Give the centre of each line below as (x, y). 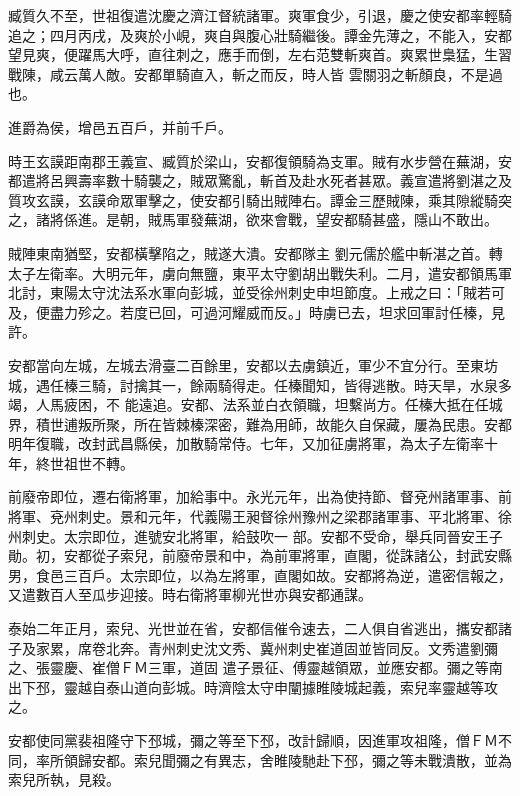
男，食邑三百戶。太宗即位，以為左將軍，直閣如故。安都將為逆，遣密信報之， (260, 574)
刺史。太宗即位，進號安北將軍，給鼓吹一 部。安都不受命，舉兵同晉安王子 (262, 535)
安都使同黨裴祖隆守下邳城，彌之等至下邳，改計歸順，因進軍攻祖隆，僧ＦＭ (253, 740)
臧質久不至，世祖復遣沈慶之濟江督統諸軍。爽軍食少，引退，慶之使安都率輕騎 (260, 15)
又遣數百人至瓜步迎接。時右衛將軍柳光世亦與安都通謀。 (190, 594)
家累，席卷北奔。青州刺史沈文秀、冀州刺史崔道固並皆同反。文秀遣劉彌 (266, 647)
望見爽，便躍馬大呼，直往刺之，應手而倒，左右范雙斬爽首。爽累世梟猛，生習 (260, 54)
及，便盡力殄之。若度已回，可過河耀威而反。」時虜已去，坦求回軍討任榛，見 (256, 311)
